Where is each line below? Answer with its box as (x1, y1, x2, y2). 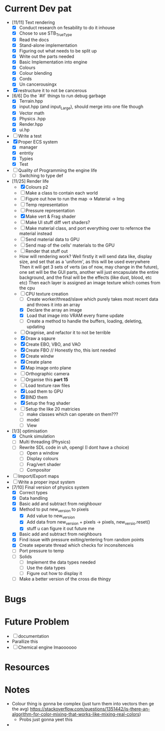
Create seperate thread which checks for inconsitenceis (19, 542, 134, 548)
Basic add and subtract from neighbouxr (19, 501, 102, 507)
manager (19, 144, 38, 150)
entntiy (19, 150, 34, 156)
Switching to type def (19, 172, 63, 178)
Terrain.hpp (19, 98, 43, 104)
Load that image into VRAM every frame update (26, 313, 124, 318)
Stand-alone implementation (19, 42, 77, 48)
